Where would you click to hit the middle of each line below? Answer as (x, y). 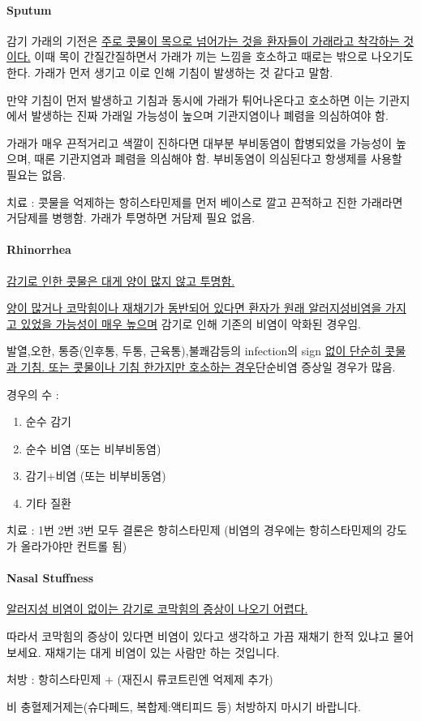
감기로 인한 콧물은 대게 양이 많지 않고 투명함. (121, 280)
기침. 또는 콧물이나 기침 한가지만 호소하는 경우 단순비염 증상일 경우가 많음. (208, 366)
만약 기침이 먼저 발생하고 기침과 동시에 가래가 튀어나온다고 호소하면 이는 (191, 99)
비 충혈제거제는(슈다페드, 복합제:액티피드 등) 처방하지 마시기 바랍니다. (184, 706)
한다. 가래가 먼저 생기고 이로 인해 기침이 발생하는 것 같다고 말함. (170, 72)
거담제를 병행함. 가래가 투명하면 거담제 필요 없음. (131, 218)
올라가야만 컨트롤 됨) (74, 546)
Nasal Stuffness (50, 578)
